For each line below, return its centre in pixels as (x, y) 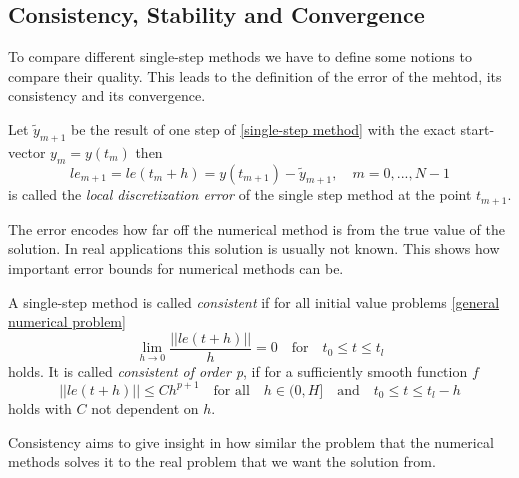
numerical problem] (67, 321)
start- (477, 128)
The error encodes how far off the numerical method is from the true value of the (256, 228)
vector (27, 151)
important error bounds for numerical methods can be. (176, 268)
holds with (40, 407)
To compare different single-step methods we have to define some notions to (240, 56)
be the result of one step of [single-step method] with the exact (263, 128)
